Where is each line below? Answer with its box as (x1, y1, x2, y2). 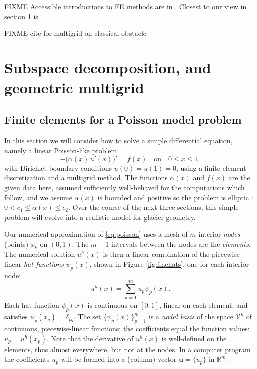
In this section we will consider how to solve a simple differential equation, (4, 135, 233, 145)
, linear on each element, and (159, 300, 248, 310)
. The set (74, 311, 101, 322)
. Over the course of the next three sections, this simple (68, 202, 239, 212)
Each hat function (4, 300, 59, 310)
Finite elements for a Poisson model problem (4, 111, 242, 127)
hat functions (23, 258, 64, 269)
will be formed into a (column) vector (61, 354, 177, 364)
